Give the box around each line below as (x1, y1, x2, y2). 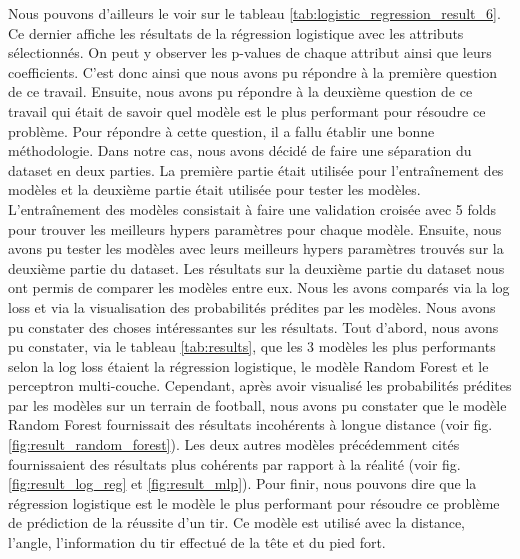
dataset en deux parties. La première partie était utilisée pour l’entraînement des (8, 159, 504, 180)
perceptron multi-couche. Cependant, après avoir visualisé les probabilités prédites (8, 375, 512, 396)
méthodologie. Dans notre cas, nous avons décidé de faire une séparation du (8, 140, 472, 161)
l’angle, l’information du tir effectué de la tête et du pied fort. (8, 532, 386, 553)
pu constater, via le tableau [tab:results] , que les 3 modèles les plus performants (8, 336, 496, 357)
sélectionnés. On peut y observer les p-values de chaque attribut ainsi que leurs (8, 42, 492, 63)
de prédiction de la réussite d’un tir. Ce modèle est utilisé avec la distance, (8, 512, 466, 533)
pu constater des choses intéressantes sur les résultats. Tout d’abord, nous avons (8, 316, 499, 337)
